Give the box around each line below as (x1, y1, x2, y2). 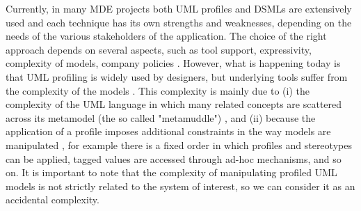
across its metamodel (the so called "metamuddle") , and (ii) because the (6, 110, 316, 125)
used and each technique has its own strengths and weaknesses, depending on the (6, 15, 352, 29)
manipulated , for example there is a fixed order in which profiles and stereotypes (6, 137, 352, 152)
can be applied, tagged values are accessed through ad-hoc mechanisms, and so (6, 151, 342, 166)
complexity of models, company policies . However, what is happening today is (6, 56, 341, 70)
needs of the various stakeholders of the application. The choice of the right (6, 29, 327, 43)
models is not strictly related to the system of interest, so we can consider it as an (6, 178, 355, 193)
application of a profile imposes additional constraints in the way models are (6, 124, 331, 139)
